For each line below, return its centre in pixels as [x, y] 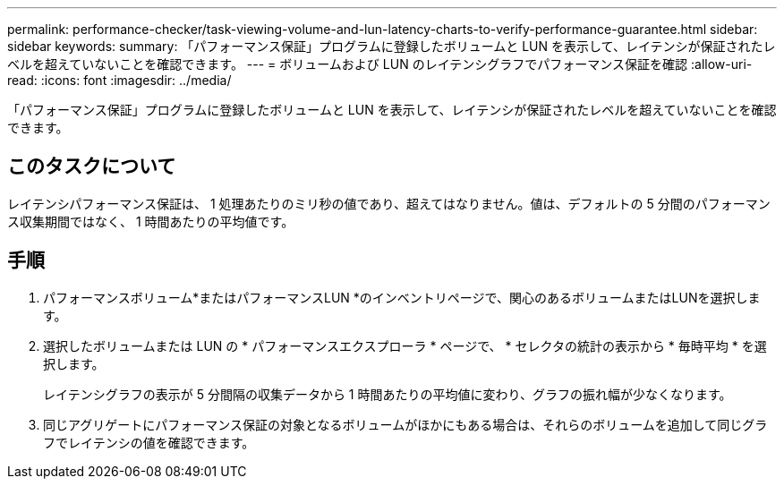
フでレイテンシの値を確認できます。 [149, 442]
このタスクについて [92, 166]
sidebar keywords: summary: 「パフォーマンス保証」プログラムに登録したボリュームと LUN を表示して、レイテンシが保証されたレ [392, 46]
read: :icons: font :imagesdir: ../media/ [119, 80]
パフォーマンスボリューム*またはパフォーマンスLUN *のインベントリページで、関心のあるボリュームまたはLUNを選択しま [402, 297]
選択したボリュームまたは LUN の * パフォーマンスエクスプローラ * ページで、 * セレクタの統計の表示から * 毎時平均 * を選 [405, 345]
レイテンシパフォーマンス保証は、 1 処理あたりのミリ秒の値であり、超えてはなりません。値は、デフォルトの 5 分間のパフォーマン [389, 203]
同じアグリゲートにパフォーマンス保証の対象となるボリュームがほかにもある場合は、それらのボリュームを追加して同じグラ [405, 424]
